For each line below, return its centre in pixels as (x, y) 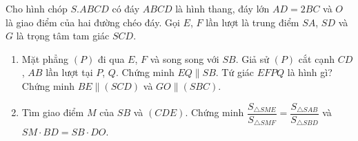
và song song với (185, 58)
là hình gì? (310, 72)
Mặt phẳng (45, 58)
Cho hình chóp (37, 8)
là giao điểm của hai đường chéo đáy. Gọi (93, 22)
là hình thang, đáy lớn (222, 8)
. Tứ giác (235, 72)
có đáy (126, 8)
